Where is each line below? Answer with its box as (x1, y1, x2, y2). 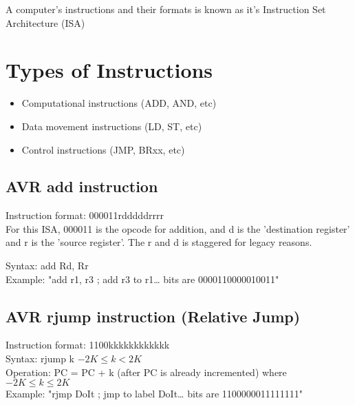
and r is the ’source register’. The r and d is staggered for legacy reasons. (6, 235, 312, 249)
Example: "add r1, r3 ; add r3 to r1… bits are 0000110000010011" (6, 271, 279, 286)
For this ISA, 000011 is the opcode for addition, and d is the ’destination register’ (6, 221, 350, 236)
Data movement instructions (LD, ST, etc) (21, 118, 202, 133)
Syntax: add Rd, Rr (6, 258, 89, 273)
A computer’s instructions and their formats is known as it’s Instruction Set (6, 2, 326, 16)
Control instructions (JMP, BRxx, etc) (21, 142, 185, 156)
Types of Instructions (6, 56, 213, 84)
